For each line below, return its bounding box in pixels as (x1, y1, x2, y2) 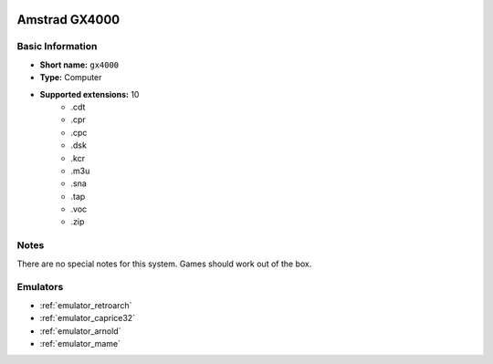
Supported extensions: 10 (39, 88, 140, 99)
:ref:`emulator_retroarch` (39, 299, 132, 310)
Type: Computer (39, 72, 102, 83)
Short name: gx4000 (39, 59, 120, 70)
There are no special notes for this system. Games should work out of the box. (16, 258, 312, 269)
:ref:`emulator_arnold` (39, 325, 121, 337)
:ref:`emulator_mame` (39, 338, 121, 348)
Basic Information (16, 40, 98, 53)
